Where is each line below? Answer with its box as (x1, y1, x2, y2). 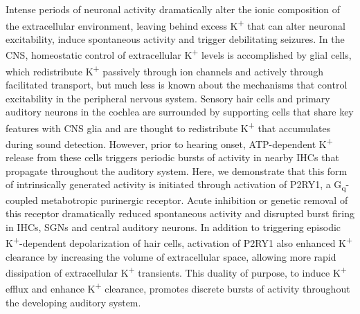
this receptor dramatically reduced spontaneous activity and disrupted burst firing (6, 206, 354, 221)
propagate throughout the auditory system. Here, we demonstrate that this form (6, 163, 348, 178)
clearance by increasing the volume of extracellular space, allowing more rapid (6, 249, 336, 264)
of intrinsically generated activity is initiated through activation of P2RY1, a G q (6, 177, 346, 194)
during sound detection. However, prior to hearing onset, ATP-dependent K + (6, 134, 333, 151)
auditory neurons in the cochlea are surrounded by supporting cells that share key (6, 104, 354, 119)
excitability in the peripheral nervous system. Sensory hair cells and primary (6, 91, 330, 105)
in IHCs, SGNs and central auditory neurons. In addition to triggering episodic (6, 219, 341, 234)
